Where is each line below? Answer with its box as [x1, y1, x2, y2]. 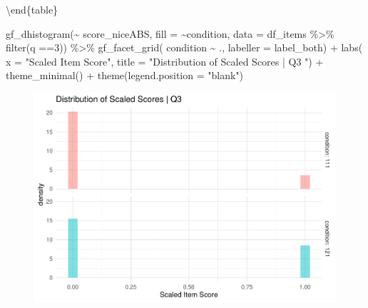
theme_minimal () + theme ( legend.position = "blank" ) [6, 68, 244, 83]
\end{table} [6, 2, 58, 16]
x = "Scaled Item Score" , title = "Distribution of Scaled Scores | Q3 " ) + [6, 53, 324, 68]
